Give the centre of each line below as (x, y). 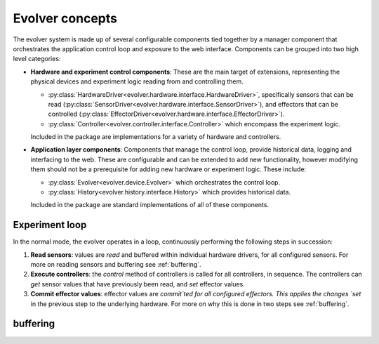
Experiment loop (50, 225)
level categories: (37, 59)
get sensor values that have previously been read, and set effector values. (138, 284)
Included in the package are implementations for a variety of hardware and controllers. (156, 137)
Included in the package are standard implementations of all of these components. (150, 205)
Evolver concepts (65, 18)
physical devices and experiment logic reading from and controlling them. (137, 81)
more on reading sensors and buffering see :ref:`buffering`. (116, 265)
